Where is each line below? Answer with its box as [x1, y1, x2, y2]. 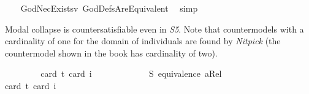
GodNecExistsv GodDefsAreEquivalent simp [20, 2, 198, 14]
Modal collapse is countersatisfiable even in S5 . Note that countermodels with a [5, 22, 304, 35]
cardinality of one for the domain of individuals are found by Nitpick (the [5, 34, 281, 47]
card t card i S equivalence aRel [40, 67, 222, 80]
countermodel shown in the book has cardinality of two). [5, 46, 218, 59]
